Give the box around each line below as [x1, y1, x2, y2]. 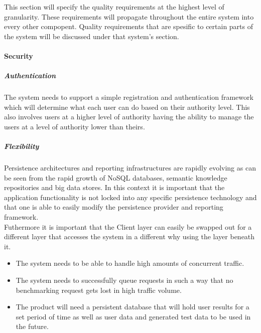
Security [4, 50, 33, 61]
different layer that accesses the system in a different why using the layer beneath [4, 231, 255, 242]
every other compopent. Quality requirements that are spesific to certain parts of [4, 21, 253, 32]
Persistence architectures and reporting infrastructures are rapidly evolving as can [4, 162, 256, 173]
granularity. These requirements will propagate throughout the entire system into [4, 11, 254, 22]
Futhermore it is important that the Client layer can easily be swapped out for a [4, 221, 252, 232]
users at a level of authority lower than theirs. [4, 121, 145, 131]
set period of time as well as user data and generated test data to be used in [16, 311, 251, 321]
